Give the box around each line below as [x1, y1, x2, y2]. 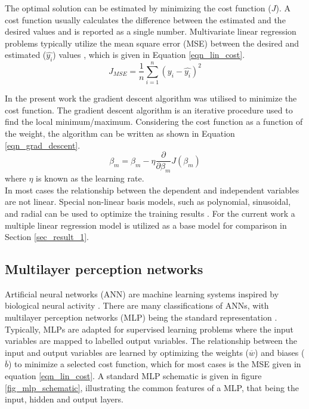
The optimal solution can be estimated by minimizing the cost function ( [5, 2, 271, 14]
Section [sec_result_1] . [5, 230, 89, 243]
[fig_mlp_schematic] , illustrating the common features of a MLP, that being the [5, 381, 299, 393]
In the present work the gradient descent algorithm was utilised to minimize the [5, 92, 297, 104]
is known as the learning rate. [36, 172, 144, 184]
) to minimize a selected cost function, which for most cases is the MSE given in [8, 358, 301, 370]
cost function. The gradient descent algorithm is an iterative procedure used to [5, 103, 293, 116]
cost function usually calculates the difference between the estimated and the [5, 13, 286, 26]
